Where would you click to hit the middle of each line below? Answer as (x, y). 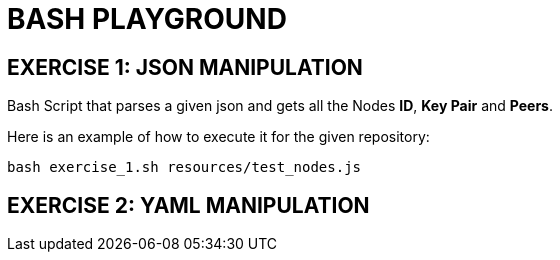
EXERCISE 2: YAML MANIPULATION (188, 205)
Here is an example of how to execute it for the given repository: (218, 137)
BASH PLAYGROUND (147, 19)
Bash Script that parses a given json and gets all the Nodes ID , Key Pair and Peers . (280, 106)
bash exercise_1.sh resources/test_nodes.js (184, 167)
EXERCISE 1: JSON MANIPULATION (185, 67)
